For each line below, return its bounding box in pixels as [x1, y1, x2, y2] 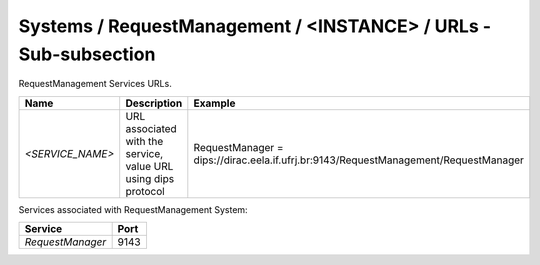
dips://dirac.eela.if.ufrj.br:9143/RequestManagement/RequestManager [193, 153, 525, 167]
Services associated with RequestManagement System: [18, 203, 249, 215]
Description [125, 96, 183, 110]
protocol [125, 184, 165, 198]
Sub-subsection [18, 43, 156, 65]
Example [193, 96, 236, 110]
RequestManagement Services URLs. [18, 78, 172, 90]
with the [125, 134, 164, 148]
